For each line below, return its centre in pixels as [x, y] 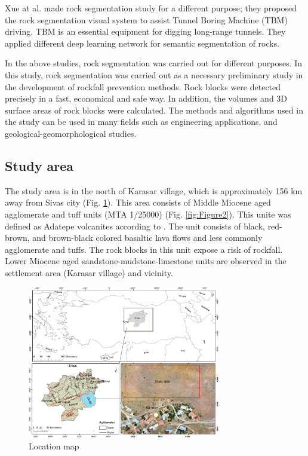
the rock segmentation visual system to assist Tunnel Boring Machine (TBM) [146, 19]
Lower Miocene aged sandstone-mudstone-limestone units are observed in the [146, 261]
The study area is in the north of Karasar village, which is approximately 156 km [154, 190]
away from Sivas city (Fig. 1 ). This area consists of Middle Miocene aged [138, 202]
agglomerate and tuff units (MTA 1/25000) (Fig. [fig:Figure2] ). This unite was [148, 214]
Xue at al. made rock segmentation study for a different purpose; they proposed [151, 8]
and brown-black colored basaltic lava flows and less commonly [147, 238]
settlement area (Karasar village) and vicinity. [89, 272]
